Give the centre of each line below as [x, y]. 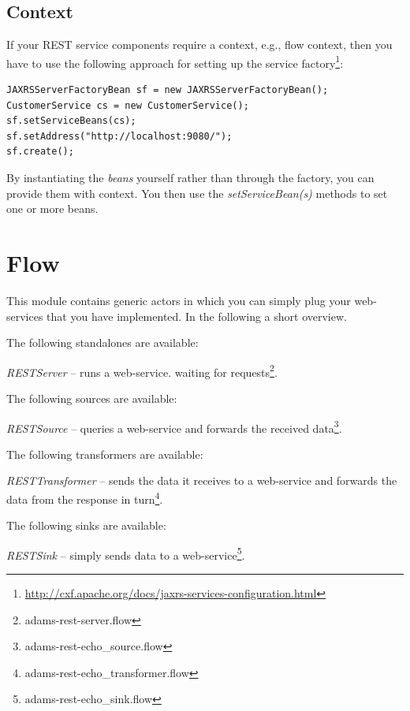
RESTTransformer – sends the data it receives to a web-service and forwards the [202, 480]
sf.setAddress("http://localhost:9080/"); [119, 136]
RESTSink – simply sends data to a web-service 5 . [126, 553]
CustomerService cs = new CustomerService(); [128, 105]
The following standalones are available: [102, 342]
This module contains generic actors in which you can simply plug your [179, 300]
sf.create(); [40, 152]
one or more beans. [52, 208]
